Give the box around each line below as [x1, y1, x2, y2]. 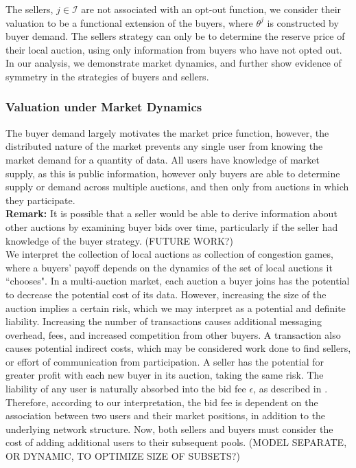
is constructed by [267, 15, 339, 30]
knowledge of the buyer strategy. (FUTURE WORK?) [5, 233, 233, 247]
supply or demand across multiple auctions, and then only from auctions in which [5, 179, 349, 194]
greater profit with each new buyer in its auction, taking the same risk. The [5, 368, 324, 382]
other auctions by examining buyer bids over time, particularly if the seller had [5, 219, 338, 234]
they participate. [5, 192, 75, 207]
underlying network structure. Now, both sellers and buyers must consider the [5, 421, 333, 436]
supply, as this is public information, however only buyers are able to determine [5, 166, 340, 180]
